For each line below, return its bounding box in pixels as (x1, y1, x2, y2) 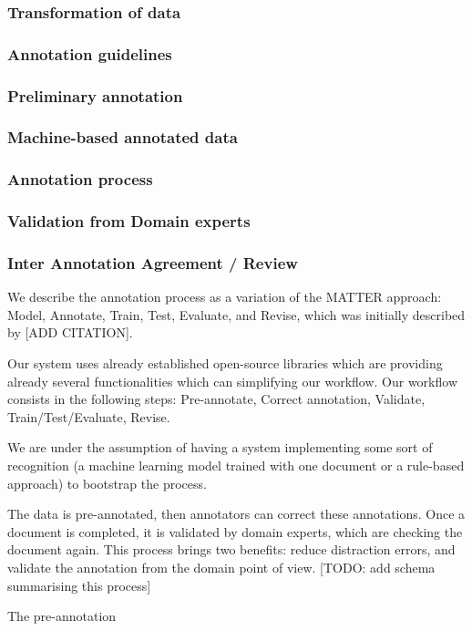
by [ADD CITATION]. (7, 323, 133, 342)
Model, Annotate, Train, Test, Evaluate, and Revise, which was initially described (7, 305, 466, 324)
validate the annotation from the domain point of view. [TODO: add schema (7, 558, 436, 576)
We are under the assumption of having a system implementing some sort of (7, 438, 433, 457)
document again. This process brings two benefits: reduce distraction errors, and (7, 540, 456, 559)
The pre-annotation (7, 606, 117, 626)
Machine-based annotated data (7, 126, 238, 149)
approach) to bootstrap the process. (7, 473, 207, 492)
